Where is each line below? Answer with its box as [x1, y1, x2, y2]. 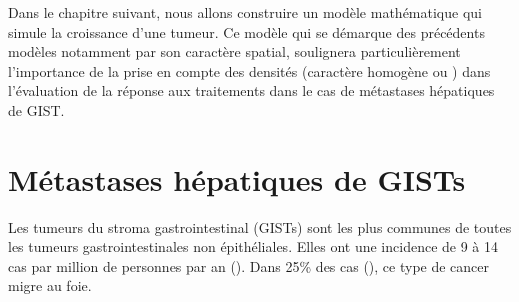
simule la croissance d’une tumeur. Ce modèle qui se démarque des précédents [8, 21, 485, 42]
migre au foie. [8, 275, 92, 296]
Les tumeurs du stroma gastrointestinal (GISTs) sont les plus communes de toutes [8, 216, 512, 237]
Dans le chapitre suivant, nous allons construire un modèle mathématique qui [8, 2, 482, 22]
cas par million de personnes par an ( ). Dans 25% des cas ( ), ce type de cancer [8, 255, 490, 276]
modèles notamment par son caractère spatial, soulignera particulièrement [8, 41, 461, 62]
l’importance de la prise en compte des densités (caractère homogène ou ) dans [8, 60, 491, 81]
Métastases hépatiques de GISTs [8, 158, 466, 199]
